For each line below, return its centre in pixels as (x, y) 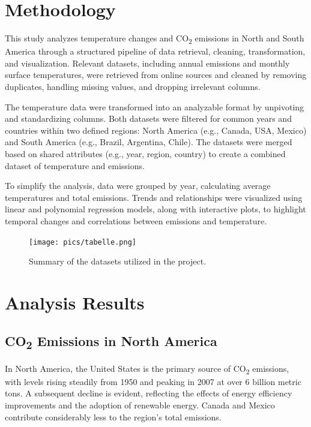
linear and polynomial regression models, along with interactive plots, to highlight (155, 209)
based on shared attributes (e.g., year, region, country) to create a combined (145, 154)
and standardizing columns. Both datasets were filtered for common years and (148, 118)
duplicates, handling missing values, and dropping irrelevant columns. (133, 87)
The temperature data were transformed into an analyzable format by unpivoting (155, 106)
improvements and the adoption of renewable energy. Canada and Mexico (140, 405)
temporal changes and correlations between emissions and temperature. (136, 220)
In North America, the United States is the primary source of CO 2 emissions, (147, 369)
